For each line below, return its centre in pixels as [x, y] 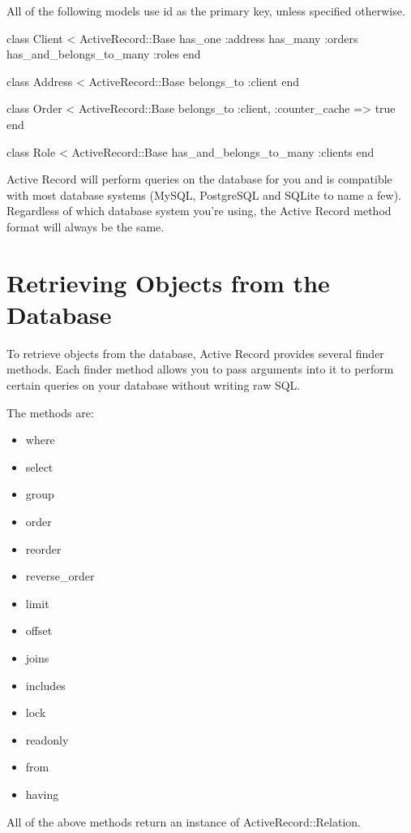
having [42, 794]
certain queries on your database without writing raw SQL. [154, 385]
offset [39, 630]
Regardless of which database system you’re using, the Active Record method [199, 211]
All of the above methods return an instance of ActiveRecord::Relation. [184, 821]
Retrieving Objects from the [168, 282]
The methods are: [50, 412]
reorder [43, 548]
